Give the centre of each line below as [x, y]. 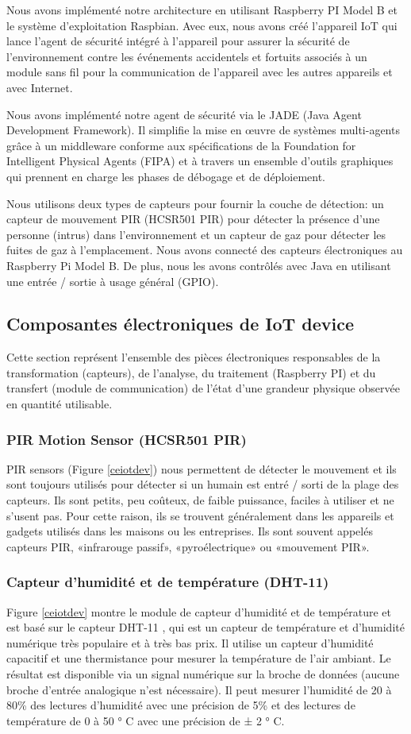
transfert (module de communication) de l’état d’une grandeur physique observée [203, 388]
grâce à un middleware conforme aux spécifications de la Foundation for [181, 145]
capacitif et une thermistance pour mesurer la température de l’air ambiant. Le [199, 658]
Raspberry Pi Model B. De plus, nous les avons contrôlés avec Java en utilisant [199, 265]
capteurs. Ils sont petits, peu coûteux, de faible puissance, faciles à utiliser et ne [200, 500]
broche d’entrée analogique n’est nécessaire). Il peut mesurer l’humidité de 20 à [199, 689]
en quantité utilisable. [60, 404]
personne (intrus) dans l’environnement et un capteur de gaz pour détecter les [196, 234]
